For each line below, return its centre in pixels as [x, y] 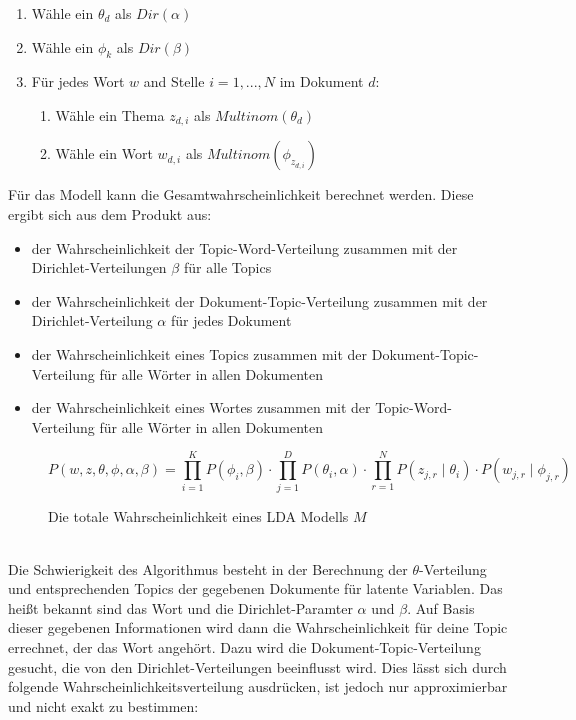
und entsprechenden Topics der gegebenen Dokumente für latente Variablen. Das [255, 588]
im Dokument [321, 81]
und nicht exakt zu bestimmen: [103, 705]
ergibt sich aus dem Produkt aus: [110, 214]
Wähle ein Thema [110, 114]
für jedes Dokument [231, 320]
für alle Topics [227, 267]
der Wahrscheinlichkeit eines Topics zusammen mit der [199, 354]
